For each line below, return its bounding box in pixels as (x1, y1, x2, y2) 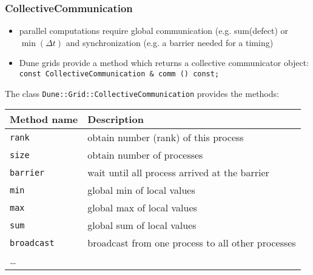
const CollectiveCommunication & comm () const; (19, 70, 220, 79)
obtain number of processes (87, 148, 203, 162)
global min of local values (87, 183, 195, 197)
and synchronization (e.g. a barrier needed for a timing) (66, 36, 274, 48)
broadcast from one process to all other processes (87, 236, 296, 250)
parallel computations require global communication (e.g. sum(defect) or (19, 24, 289, 37)
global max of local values (87, 200, 197, 215)
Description (87, 112, 144, 127)
